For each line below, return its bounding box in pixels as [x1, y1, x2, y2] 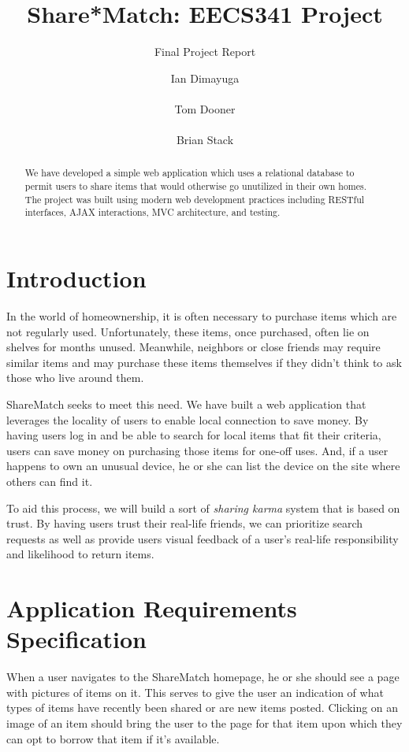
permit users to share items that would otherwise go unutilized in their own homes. [24, 180, 367, 193]
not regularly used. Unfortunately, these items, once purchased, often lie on [6, 323, 370, 339]
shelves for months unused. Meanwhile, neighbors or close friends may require [6, 339, 381, 355]
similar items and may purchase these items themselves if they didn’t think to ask [6, 354, 402, 370]
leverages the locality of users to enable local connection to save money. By [6, 411, 369, 428]
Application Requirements [6, 592, 297, 624]
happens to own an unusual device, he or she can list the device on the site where [6, 457, 400, 474]
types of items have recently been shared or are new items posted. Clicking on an [6, 699, 399, 716]
